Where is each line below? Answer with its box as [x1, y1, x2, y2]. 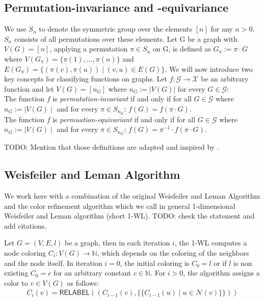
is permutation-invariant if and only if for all [52, 93, 192, 104]
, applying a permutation [49, 43, 128, 54]
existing [4, 267, 29, 278]
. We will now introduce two [165, 63, 253, 74]
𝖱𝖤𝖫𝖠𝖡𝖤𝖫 [59, 289, 90, 297]
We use [4, 23, 27, 34]
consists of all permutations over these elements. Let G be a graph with [14, 33, 237, 44]
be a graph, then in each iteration [65, 237, 170, 248]
